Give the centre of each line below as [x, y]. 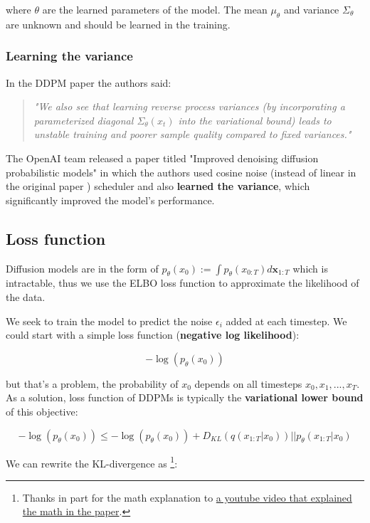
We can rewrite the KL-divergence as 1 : [92, 462]
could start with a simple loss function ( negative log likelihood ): [153, 335]
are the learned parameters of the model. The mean [155, 9]
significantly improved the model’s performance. [110, 200]
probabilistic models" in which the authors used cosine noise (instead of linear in [181, 172]
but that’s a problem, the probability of [92, 383]
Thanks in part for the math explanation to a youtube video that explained [187, 497]
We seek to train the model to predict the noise [109, 321]
